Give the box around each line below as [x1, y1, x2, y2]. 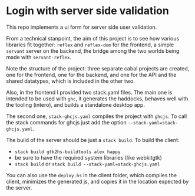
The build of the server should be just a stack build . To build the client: [6, 136, 180, 143]
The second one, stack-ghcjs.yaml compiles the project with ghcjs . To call [6, 113, 187, 120]
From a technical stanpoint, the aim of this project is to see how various [6, 35, 180, 42]
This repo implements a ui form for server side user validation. [6, 23, 157, 31]
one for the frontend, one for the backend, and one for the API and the [6, 71, 177, 78]
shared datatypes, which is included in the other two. [6, 77, 135, 85]
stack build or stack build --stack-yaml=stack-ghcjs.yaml [14, 160, 160, 167]
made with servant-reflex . [6, 53, 72, 60]
